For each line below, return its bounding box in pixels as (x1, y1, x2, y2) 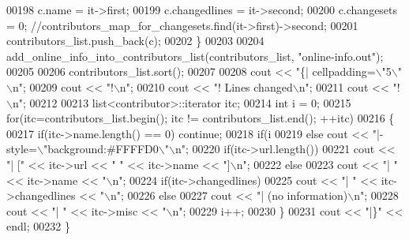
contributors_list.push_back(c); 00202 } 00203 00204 (6, 32, 265, 49)
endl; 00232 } (6, 218, 70, 234)
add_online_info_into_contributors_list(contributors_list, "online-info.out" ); (6, 47, 384, 64)
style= (6, 141, 37, 157)
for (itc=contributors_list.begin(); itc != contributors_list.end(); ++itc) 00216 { (6, 110, 395, 126)
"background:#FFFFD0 (43, 141, 159, 157)
